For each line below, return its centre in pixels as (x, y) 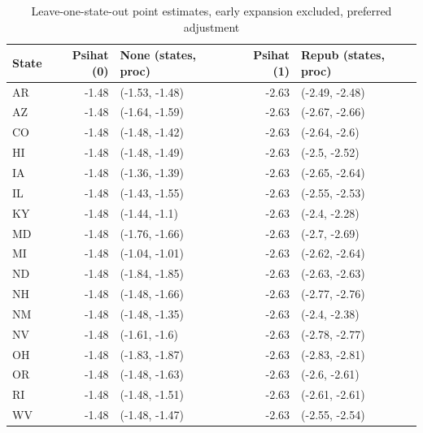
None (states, (158, 55)
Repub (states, (343, 55)
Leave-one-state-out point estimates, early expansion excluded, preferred (211, 11)
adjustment (211, 26)
